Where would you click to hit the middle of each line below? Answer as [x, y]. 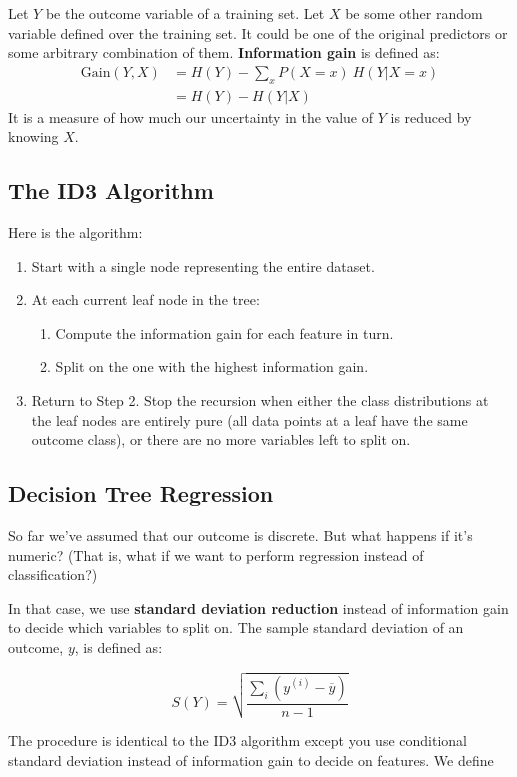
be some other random [414, 13]
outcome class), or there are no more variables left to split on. [221, 439]
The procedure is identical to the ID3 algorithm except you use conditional [237, 740]
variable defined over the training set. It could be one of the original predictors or [258, 32]
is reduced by [431, 116]
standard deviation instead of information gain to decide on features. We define [251, 759]
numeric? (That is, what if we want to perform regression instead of [216, 554]
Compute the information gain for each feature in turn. [224, 332]
